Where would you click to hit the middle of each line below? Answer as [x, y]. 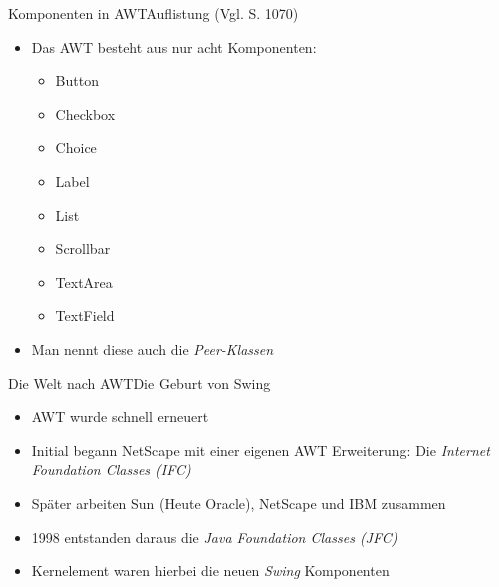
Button [77, 80]
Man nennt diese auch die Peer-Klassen [152, 348]
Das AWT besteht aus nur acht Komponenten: [174, 46]
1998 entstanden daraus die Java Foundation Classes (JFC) [214, 536]
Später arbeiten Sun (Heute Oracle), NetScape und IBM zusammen [238, 502]
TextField [85, 315]
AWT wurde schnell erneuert [120, 416]
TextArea [84, 281]
